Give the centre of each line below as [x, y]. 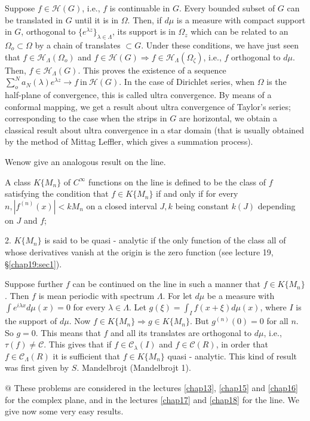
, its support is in [144, 31]
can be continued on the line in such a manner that [166, 284]
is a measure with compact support [241, 19]
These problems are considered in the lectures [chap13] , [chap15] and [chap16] [156, 388]
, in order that [242, 344]
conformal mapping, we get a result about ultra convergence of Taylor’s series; [148, 106]
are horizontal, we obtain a [228, 118]
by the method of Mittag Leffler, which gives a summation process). [129, 141]
